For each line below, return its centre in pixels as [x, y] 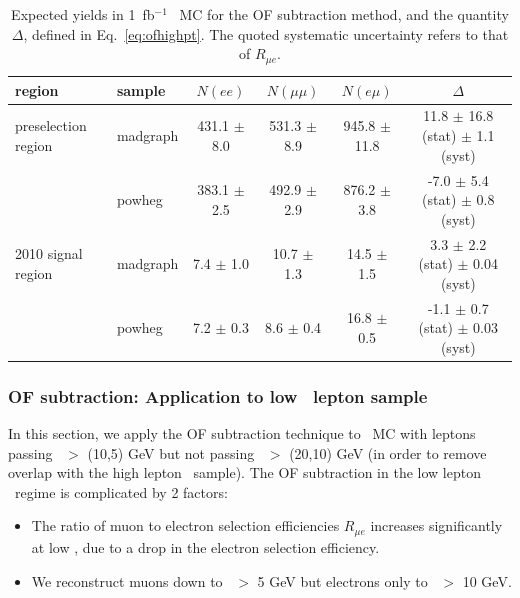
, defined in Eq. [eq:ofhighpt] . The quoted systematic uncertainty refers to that [266, 33]
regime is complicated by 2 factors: [121, 491]
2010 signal [49, 253]
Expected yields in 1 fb [83, 14]
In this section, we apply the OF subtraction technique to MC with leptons [242, 433]
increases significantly [436, 525]
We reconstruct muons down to [127, 580]
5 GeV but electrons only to [342, 580]
